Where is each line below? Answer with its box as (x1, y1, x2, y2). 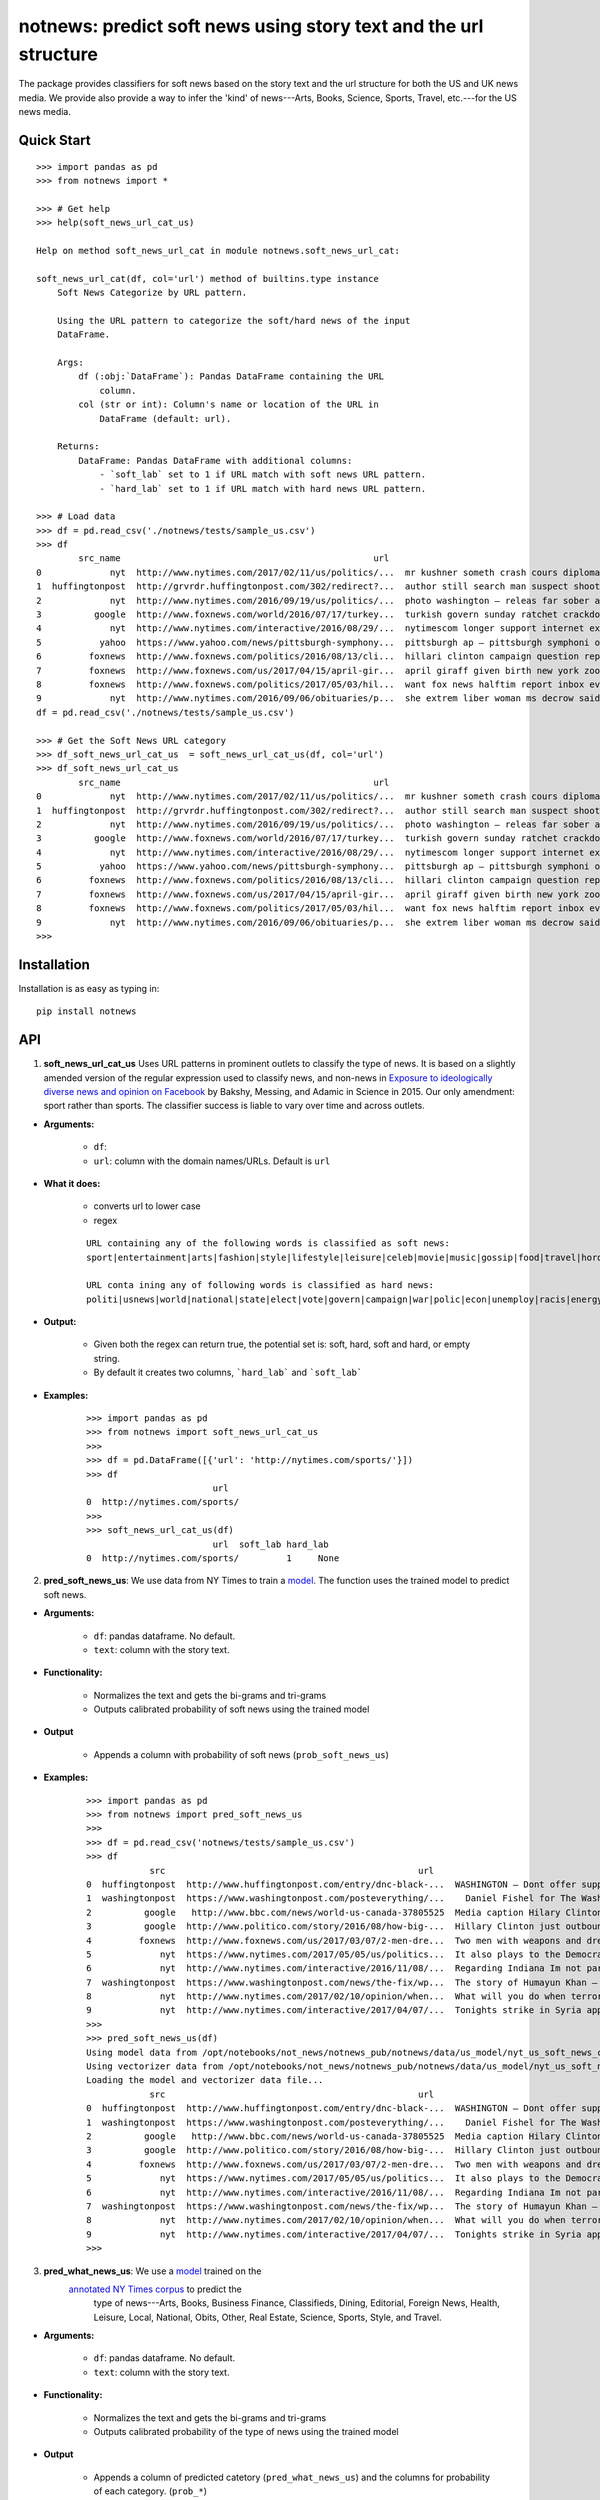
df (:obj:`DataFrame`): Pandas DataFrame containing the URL (78, 371, 385, 382)
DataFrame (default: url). (99, 413, 232, 424)
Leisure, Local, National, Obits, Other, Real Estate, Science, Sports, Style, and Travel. (93, 2311, 442, 2323)
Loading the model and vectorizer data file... (86, 2075, 324, 2086)
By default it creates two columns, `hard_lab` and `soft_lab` (93, 1366, 363, 1379)
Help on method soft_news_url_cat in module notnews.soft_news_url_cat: (36, 245, 400, 256)
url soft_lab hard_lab (212, 1538, 329, 1550)
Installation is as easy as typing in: (18, 982, 160, 994)
